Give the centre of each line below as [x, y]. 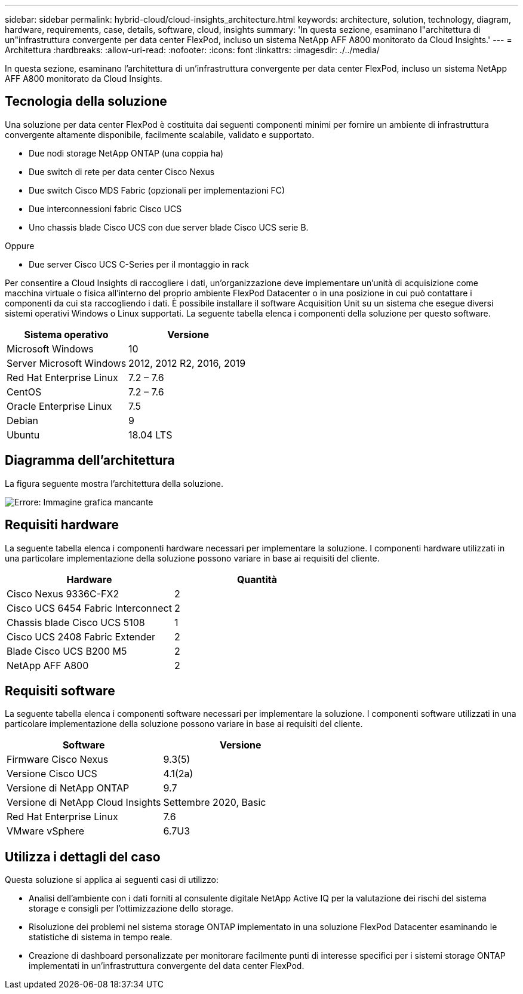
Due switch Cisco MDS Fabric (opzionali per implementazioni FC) [157, 190]
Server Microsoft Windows [67, 363]
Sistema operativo [66, 334]
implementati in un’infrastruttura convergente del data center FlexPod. [167, 966]
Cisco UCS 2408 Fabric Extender [81, 636]
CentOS [24, 392]
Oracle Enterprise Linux [59, 406]
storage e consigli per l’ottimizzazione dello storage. [131, 909]
